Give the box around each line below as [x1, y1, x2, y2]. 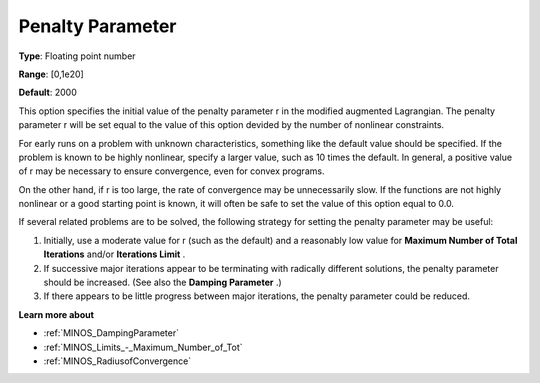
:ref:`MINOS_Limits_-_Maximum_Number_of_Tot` [43, 341, 244, 353]
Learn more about [18, 308, 95, 320]
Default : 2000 [18, 86, 77, 99]
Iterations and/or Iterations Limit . [43, 248, 186, 260]
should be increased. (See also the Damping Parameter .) [43, 276, 282, 289]
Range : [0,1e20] [18, 68, 84, 80]
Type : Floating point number [18, 50, 136, 62]
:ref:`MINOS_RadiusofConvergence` [43, 355, 192, 367]
